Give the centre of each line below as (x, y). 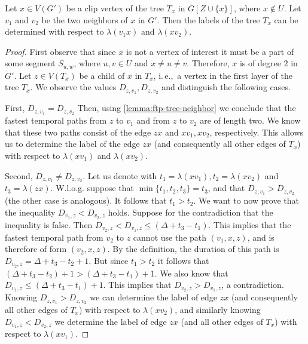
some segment (30, 63)
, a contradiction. (253, 285)
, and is (261, 237)
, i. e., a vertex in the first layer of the (223, 75)
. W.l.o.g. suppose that (92, 188)
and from (153, 120)
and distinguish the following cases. (226, 87)
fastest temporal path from (54, 237)
